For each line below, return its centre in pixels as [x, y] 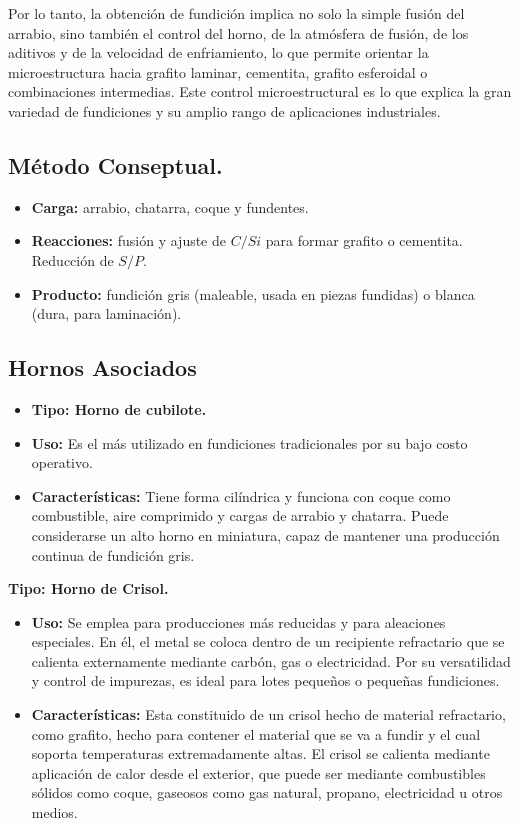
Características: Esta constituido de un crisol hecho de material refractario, [268, 714]
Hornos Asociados [102, 367]
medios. [54, 812]
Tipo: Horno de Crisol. [88, 588]
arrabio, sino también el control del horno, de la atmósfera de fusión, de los [238, 32]
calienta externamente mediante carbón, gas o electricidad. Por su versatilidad [271, 660]
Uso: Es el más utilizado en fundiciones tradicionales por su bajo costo [249, 442]
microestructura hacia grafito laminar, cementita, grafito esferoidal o [218, 71]
